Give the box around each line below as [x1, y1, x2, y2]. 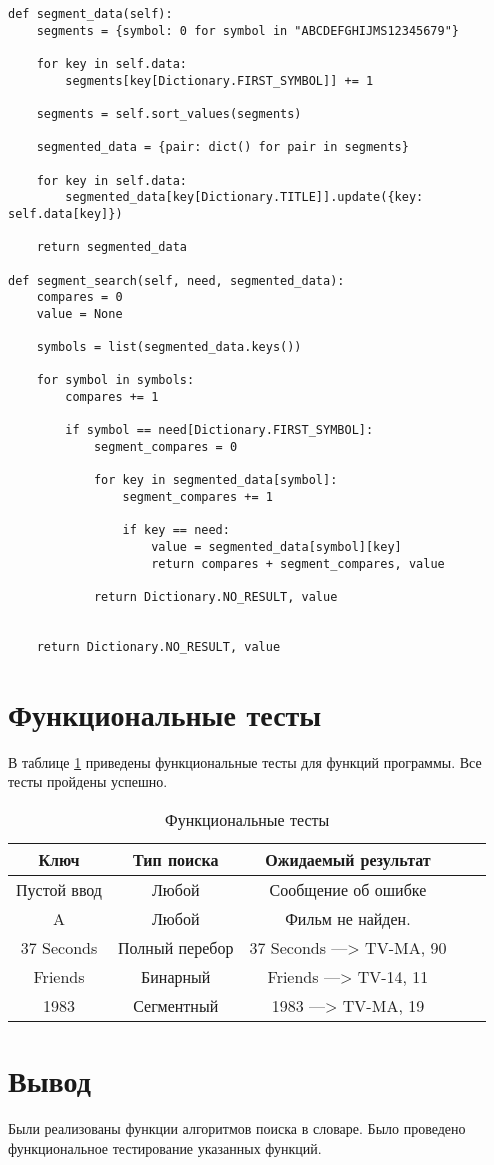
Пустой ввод [16, 877, 103, 901]
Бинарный [141, 964, 211, 988]
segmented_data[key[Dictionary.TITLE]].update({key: [65, 190, 424, 205]
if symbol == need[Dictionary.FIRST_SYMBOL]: [65, 423, 374, 438]
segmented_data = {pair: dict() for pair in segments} [36, 140, 409, 155]
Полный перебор [118, 935, 234, 959]
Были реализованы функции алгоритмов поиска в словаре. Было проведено [8, 1118, 466, 1139]
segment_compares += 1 [122, 490, 273, 505]
